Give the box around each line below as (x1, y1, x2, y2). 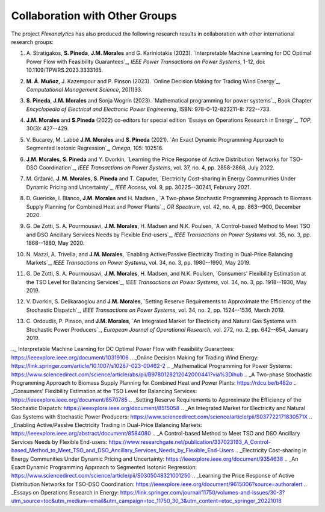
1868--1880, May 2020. (26, 239, 85, 247)
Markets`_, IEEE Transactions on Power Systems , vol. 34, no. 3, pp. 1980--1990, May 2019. (26, 259, 251, 266)
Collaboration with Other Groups (11, 9, 177, 22)
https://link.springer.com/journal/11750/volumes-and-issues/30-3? (120, 489, 285, 496)
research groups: (11, 38, 54, 45)
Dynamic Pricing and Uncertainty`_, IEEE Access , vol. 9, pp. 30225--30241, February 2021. (26, 183, 252, 191)
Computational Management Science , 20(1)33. (26, 86, 143, 93)
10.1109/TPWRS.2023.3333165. (26, 66, 104, 74)
